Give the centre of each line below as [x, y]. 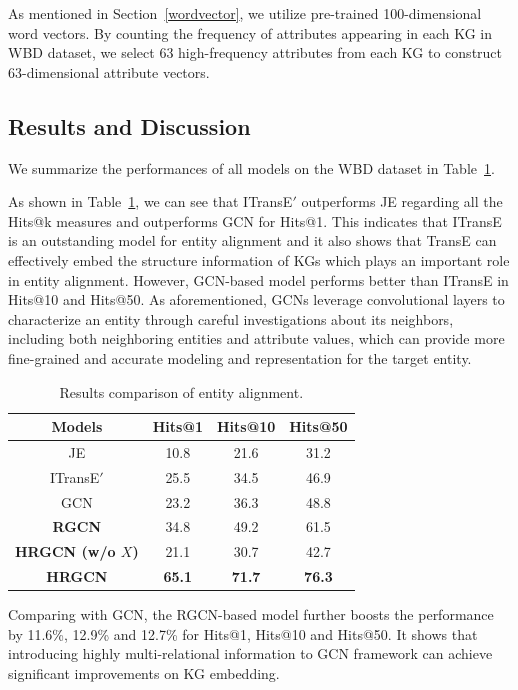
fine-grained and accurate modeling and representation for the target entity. [240, 357]
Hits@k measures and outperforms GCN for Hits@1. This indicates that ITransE [255, 220]
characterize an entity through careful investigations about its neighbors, [231, 318]
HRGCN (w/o [65, 551]
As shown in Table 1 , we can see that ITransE [150, 201]
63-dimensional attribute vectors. [109, 71]
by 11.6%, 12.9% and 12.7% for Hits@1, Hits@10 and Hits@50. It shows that [243, 633]
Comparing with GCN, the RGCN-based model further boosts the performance [251, 614]
